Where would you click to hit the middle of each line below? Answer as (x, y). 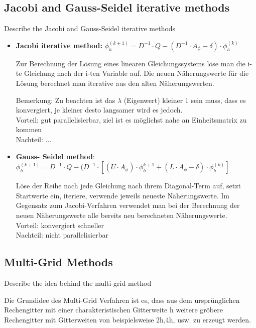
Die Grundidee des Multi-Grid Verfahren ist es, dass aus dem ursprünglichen (122, 300)
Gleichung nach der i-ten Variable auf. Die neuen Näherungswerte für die (137, 73)
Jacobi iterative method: (59, 45)
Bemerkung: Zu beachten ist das (66, 100)
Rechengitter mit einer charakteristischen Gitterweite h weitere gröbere (113, 310)
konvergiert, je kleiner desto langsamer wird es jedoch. (99, 110)
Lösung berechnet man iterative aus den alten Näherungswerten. (115, 83)
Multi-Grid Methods (58, 262)
